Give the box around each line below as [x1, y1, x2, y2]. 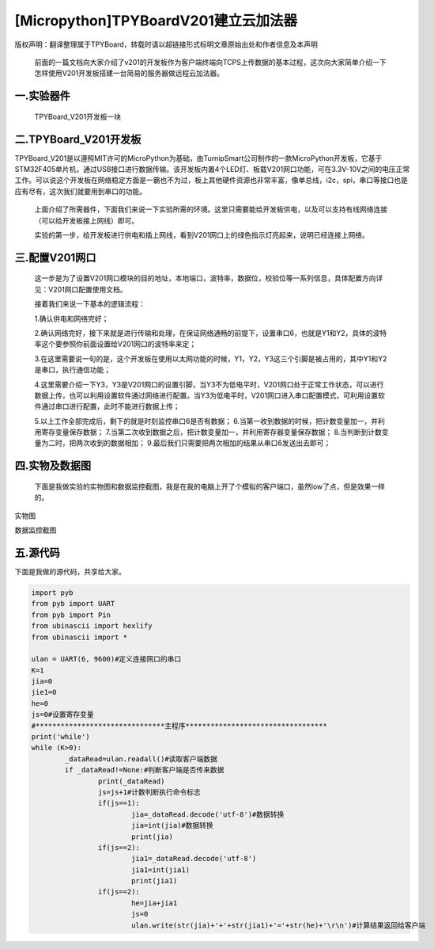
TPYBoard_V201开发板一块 [34, 112, 122, 121]
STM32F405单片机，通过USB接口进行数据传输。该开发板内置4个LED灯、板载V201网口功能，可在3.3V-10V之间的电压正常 [14, 165, 410, 174]
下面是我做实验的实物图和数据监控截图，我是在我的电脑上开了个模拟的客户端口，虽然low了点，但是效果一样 [34, 482, 385, 491]
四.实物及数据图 [14, 459, 92, 473]
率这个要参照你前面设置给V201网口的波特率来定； [34, 339, 197, 349]
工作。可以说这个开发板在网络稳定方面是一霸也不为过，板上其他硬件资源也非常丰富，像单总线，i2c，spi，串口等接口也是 [14, 175, 409, 185]
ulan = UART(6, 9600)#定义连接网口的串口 [31, 654, 182, 664]
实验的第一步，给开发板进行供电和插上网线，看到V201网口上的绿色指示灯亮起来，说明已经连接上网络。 [34, 230, 369, 239]
